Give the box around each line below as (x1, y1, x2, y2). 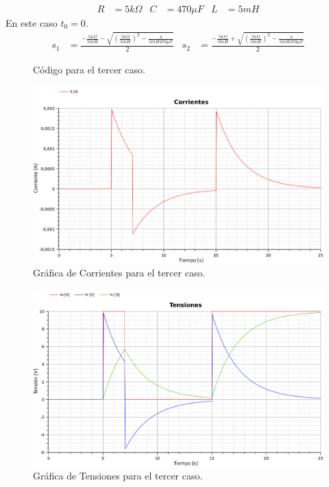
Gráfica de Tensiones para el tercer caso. (33, 468, 203, 483)
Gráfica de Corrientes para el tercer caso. (33, 265, 206, 280)
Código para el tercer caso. (33, 62, 145, 77)
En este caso (5, 16, 58, 30)
